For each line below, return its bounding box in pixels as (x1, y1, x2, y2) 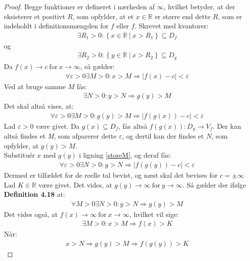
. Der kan (212, 120, 241, 131)
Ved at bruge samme (4, 81, 66, 91)
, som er (218, 11, 242, 21)
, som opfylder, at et (72, 11, 134, 21)
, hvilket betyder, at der (163, 1, 235, 11)
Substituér (4, 150, 35, 160)
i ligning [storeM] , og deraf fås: (79, 150, 171, 160)
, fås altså (118, 120, 147, 131)
